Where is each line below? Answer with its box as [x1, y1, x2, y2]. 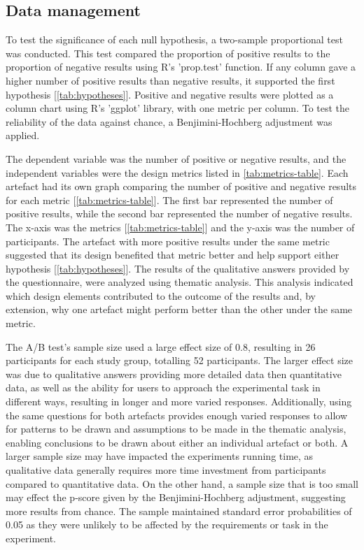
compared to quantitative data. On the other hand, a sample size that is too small [6, 476, 358, 491]
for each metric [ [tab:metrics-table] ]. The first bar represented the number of [6, 192, 333, 207]
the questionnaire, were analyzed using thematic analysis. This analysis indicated [6, 275, 353, 289]
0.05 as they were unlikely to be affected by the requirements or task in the [6, 517, 328, 532]
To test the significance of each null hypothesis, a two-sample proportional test [6, 32, 343, 47]
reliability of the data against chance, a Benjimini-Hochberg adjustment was [6, 114, 332, 129]
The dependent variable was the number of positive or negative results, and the [6, 151, 346, 166]
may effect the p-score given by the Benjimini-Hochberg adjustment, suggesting [6, 490, 346, 505]
